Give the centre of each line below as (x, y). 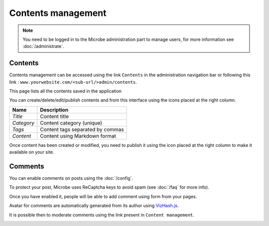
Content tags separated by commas (82, 129)
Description (54, 110)
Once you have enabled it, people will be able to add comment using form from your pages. (103, 196)
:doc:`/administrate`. (43, 46)
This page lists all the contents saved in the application (66, 91)
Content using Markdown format (78, 136)
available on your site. (32, 152)
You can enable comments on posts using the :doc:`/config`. (71, 178)
